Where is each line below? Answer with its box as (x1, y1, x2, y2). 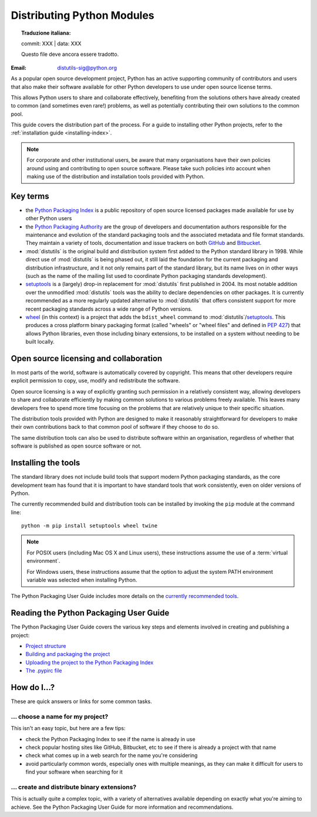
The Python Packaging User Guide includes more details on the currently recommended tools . (11, 593, 239, 600)
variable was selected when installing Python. (26, 576, 137, 584)
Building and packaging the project (25, 651, 110, 658)
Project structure (25, 643, 67, 650)
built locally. (25, 338, 55, 345)
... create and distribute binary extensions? (11, 783, 137, 791)
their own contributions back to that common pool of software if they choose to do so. (11, 423, 220, 431)
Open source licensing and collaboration (11, 353, 163, 364)
